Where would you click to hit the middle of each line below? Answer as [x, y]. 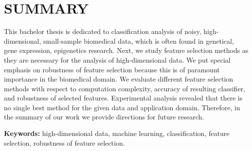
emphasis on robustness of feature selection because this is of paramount [112, 69]
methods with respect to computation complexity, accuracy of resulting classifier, [125, 88]
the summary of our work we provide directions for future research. [104, 117]
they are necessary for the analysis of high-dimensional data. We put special [117, 59]
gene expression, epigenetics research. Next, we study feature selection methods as [126, 50]
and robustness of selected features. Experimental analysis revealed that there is [123, 98]
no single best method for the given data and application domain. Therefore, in [122, 107]
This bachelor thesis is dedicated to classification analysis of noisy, [103, 31]
